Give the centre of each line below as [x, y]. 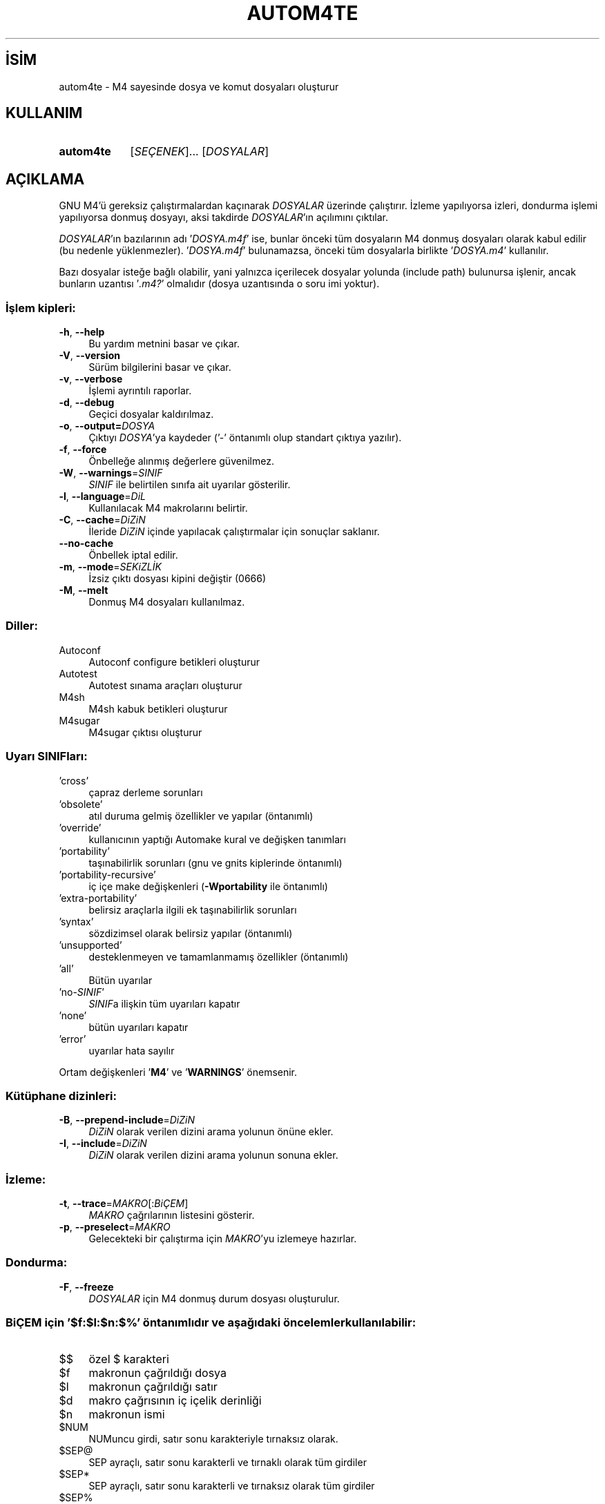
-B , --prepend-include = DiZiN [127, 1120]
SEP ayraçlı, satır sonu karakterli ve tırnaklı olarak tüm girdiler [228, 1462]
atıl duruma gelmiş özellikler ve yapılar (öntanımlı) [201, 816]
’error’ [73, 1039]
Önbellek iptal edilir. [133, 555]
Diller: [22, 626]
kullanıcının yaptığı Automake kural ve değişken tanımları [217, 839]
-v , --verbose [91, 379]
